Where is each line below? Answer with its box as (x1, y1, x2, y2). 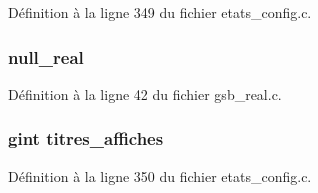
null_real (8, 44, 84, 69)
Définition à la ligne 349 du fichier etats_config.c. (8, 2, 312, 22)
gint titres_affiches (8, 126, 164, 151)
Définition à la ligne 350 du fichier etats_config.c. (8, 165, 312, 186)
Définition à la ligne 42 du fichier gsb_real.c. (8, 83, 282, 104)
